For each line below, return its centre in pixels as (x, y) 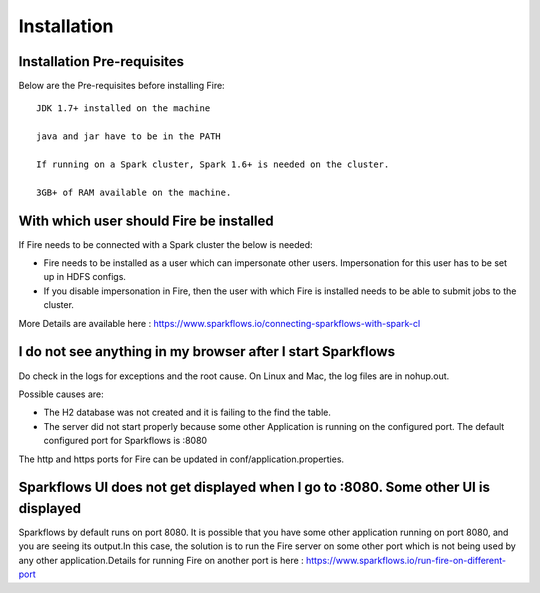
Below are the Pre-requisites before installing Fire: (121, 86)
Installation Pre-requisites (101, 61)
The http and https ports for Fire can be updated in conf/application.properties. (181, 459)
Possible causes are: (61, 394)
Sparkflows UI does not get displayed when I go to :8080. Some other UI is (254, 487)
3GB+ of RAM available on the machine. (134, 192)
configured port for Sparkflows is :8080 (125, 441)
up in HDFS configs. (85, 277)
